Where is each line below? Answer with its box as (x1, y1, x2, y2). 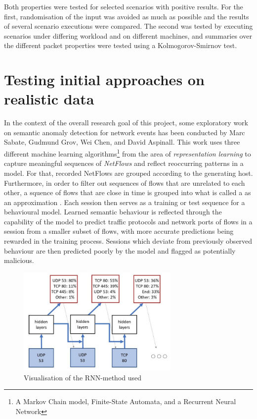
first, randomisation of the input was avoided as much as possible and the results (4, 11, 249, 21)
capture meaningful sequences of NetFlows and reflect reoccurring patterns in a (4, 158, 244, 168)
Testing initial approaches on (4, 69, 205, 90)
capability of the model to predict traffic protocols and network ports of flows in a (4, 216, 253, 226)
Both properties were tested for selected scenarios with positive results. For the (4, 1, 243, 11)
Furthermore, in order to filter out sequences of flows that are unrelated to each (4, 177, 245, 188)
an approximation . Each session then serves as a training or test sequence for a (4, 197, 245, 207)
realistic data (4, 89, 94, 109)
